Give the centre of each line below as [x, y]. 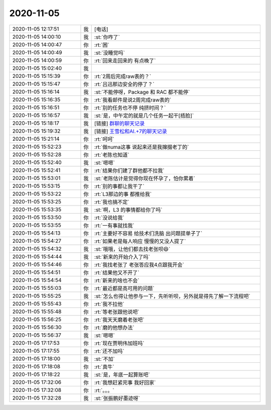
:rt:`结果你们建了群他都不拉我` [129, 170]
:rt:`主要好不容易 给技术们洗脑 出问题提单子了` [148, 233]
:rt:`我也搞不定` [112, 202]
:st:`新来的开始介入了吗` [122, 257]
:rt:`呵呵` [104, 139]
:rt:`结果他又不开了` [117, 272]
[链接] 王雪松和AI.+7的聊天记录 [131, 131]
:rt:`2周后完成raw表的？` [123, 76]
